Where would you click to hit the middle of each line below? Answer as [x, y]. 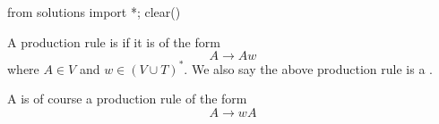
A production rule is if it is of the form [114, 41]
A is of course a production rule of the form [127, 99]
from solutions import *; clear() [94, 12]
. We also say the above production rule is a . [308, 68]
